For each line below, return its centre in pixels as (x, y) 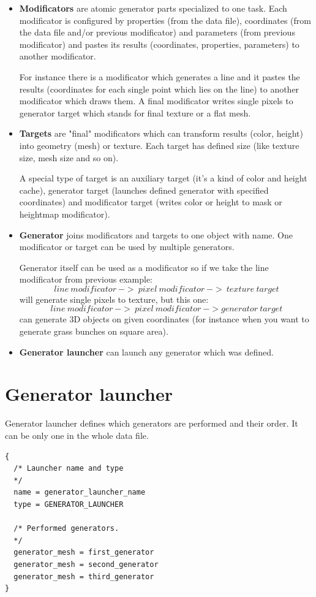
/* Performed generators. (66, 529)
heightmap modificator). (65, 214)
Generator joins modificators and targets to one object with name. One (156, 234)
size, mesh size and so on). (69, 157)
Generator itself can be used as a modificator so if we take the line (144, 267)
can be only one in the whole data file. (77, 435)
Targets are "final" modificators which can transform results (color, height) (161, 133)
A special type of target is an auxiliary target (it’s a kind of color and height (163, 178)
